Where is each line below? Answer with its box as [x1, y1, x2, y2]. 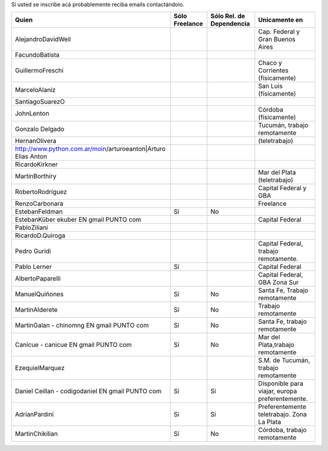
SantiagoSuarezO [15, 97, 65, 106]
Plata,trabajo [258, 341, 295, 349]
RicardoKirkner [15, 160, 58, 169]
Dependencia [210, 19, 250, 28]
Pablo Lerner [15, 262, 52, 271]
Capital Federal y [258, 184, 307, 192]
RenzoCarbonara [15, 200, 64, 208]
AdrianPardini [15, 410, 54, 419]
